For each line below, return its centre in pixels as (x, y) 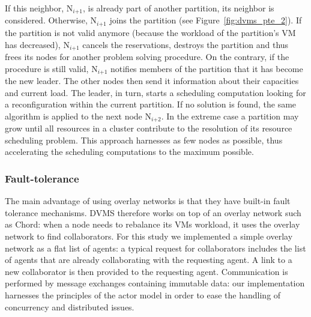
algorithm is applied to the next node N (78, 116)
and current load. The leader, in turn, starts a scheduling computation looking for (155, 92)
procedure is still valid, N (51, 68)
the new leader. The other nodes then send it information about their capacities (152, 80)
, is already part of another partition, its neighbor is (179, 8)
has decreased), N (37, 44)
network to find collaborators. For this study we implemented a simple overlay (149, 236)
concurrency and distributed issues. (70, 306)
